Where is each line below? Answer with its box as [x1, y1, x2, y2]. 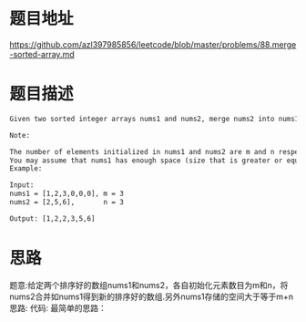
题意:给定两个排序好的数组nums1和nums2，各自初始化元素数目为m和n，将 [9, 279, 289, 290]
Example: [9, 164, 43, 173]
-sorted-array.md [9, 48, 75, 59]
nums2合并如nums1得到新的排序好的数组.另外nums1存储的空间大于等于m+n [9, 291, 294, 302]
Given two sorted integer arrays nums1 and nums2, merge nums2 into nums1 [9, 114, 300, 123]
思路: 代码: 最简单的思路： [9, 302, 107, 313]
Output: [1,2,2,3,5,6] [9, 213, 96, 223]
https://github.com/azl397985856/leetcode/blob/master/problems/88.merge [9, 38, 297, 50]
